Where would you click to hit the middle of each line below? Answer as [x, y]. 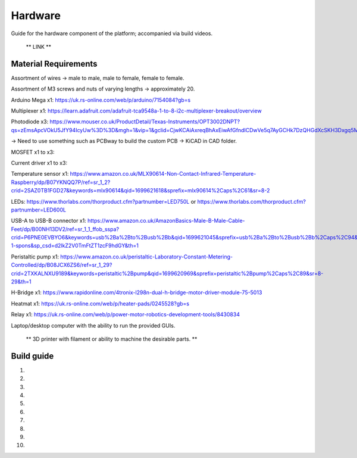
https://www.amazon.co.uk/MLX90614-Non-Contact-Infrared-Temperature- [163, 174]
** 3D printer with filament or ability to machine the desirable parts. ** [112, 339]
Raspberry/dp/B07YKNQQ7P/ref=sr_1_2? [61, 182]
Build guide [32, 356]
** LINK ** [39, 46]
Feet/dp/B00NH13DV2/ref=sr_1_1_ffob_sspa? [65, 229]
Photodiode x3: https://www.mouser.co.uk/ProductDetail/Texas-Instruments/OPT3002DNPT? [126, 121]
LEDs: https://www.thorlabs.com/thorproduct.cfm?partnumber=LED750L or [104, 201]
